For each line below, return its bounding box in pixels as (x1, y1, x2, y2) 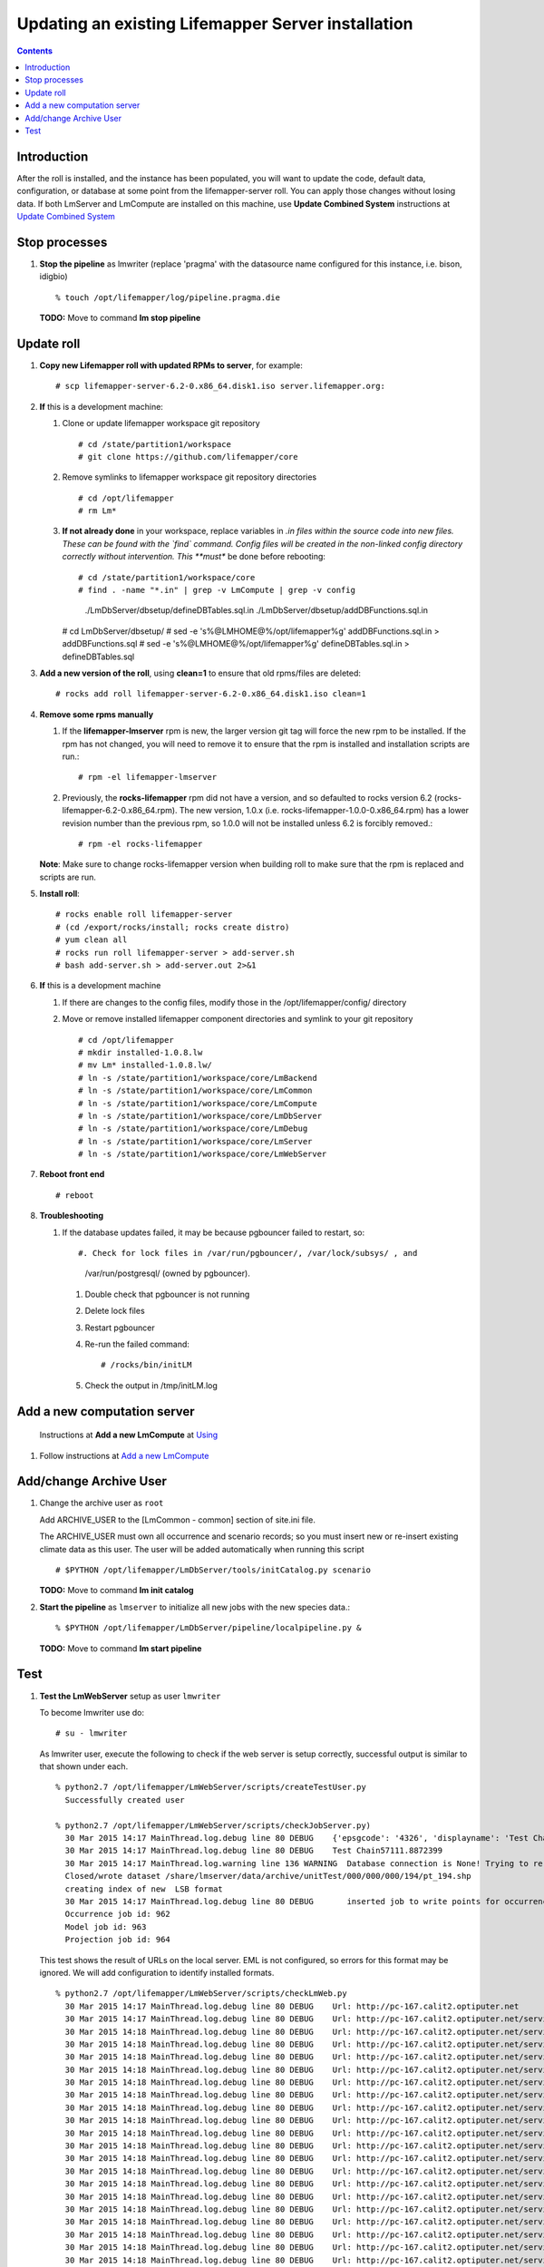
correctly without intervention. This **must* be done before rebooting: (62, 551, 326, 562)
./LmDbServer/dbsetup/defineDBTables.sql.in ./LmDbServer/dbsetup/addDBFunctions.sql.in (84, 605, 429, 616)
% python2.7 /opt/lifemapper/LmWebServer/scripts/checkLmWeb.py (55, 1989, 348, 1999)
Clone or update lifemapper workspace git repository (62, 418, 260, 429)
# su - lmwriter (55, 1728, 128, 1738)
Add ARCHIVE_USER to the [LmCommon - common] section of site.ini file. (39, 1514, 316, 1525)
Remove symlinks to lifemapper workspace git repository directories (62, 472, 317, 482)
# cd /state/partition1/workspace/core (78, 572, 256, 582)
